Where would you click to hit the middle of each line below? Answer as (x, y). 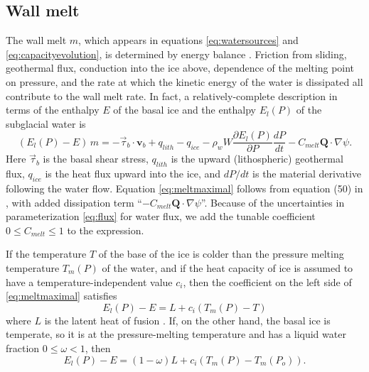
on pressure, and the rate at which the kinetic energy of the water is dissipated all (184, 81)
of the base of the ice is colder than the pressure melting (221, 254)
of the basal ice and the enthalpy (184, 110)
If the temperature (46, 254)
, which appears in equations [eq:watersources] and (188, 40)
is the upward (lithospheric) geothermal (257, 159)
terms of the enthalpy (53, 110)
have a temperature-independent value (89, 281)
